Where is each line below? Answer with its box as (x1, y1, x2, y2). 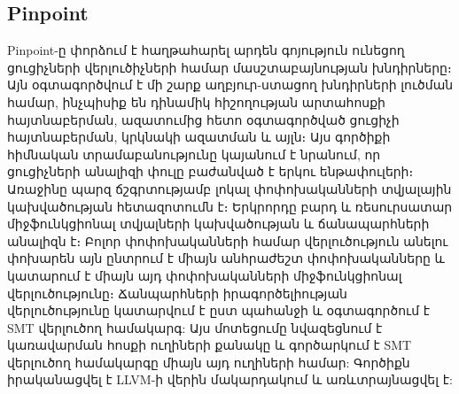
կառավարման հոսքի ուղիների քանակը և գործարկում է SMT (7, 336, 412, 354)
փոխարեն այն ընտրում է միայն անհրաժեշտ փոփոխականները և (7, 249, 445, 267)
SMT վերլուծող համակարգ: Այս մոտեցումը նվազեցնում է (7, 318, 383, 336)
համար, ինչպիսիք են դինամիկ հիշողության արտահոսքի (7, 92, 385, 111)
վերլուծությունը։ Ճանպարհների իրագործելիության (7, 283, 347, 302)
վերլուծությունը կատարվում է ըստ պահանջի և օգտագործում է (7, 301, 430, 320)
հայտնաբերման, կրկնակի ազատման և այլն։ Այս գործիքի (7, 127, 391, 146)
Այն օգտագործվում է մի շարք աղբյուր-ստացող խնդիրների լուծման (7, 75, 454, 94)
